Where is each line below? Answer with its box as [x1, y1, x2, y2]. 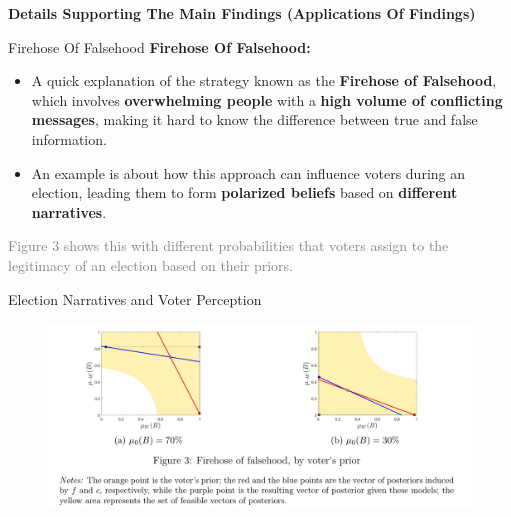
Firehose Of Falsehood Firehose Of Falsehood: [8, 36, 311, 57]
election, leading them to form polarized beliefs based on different [31, 182, 458, 203]
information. [31, 128, 107, 149]
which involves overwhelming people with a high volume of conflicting [31, 89, 503, 110]
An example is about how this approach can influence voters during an [31, 162, 465, 183]
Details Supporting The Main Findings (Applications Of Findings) [8, 3, 476, 23]
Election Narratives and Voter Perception [8, 288, 262, 309]
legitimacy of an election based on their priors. [8, 254, 293, 275]
